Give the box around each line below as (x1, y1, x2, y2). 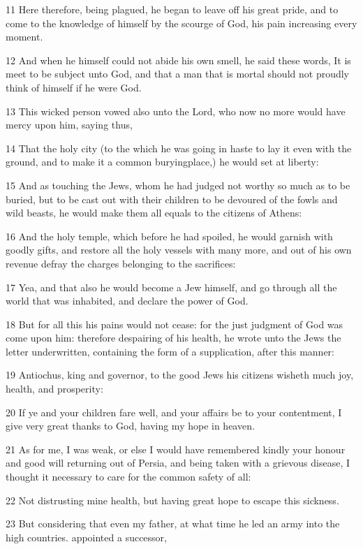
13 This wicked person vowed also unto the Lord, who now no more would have (6, 103, 346, 118)
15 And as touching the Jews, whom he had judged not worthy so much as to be (6, 177, 350, 192)
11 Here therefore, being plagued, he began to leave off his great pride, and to (6, 2, 339, 16)
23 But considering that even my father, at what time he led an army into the (6, 516, 340, 531)
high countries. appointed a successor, (6, 529, 167, 544)
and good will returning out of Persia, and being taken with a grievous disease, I (6, 455, 350, 470)
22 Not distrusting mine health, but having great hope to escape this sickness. (6, 492, 339, 507)
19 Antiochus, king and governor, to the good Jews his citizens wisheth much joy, (6, 367, 354, 382)
